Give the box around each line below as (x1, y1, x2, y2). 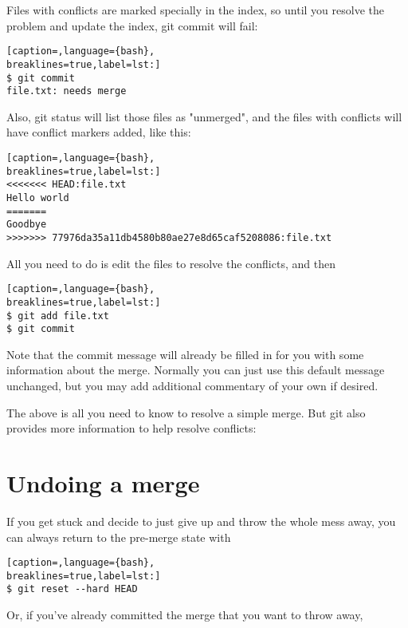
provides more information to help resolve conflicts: (6, 420, 257, 436)
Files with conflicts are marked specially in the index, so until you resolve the (6, 2, 384, 18)
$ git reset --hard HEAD (6, 583, 138, 595)
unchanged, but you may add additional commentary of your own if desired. (6, 377, 379, 393)
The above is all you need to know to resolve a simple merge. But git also (6, 404, 366, 421)
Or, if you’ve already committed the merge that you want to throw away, (6, 606, 363, 623)
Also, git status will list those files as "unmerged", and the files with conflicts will (6, 108, 402, 124)
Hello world (6, 192, 69, 203)
